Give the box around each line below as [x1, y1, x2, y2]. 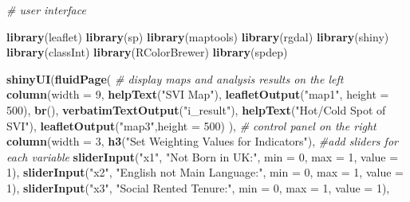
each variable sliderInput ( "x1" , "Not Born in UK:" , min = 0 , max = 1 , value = [6, 148, 399, 165]
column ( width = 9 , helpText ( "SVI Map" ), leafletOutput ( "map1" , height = [6, 86, 389, 103]
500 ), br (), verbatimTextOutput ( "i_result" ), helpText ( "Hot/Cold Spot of [6, 101, 386, 118]
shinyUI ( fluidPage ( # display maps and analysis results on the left [6, 70, 344, 87]
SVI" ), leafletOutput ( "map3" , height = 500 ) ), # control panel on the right [6, 117, 376, 134]
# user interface [6, 2, 86, 17]
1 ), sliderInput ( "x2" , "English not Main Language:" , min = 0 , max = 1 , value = [6, 164, 404, 181]
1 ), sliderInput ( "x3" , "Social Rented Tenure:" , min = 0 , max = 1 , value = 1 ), [6, 179, 390, 196]
